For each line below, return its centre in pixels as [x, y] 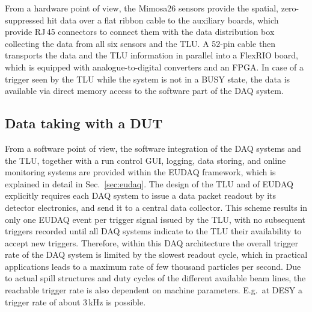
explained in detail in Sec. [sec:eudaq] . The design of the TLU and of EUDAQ [149, 183]
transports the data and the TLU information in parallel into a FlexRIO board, [151, 55]
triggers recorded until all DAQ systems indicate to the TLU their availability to [153, 231]
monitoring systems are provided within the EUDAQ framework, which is [140, 172]
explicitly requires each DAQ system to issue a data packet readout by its [141, 195]
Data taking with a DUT [84, 123]
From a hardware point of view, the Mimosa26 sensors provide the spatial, [142, 8]
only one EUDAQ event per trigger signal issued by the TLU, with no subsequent [155, 219]
